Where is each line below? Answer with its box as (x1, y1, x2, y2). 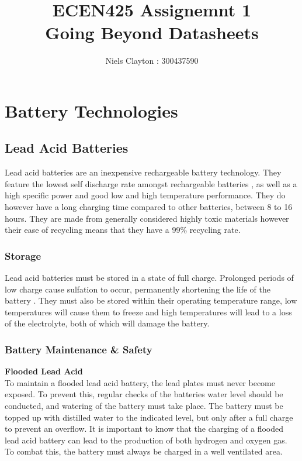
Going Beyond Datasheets (45, 20, 259, 44)
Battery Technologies (5, 98, 178, 122)
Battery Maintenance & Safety (5, 342, 152, 356)
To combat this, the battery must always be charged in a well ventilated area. (5, 445, 283, 457)
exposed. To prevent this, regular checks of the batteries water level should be (5, 388, 283, 400)
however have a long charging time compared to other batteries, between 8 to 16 (5, 201, 293, 213)
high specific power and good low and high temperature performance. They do (5, 189, 286, 201)
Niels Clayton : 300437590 (105, 54, 199, 67)
